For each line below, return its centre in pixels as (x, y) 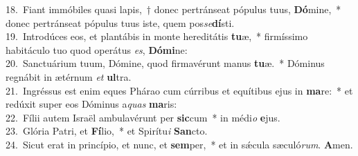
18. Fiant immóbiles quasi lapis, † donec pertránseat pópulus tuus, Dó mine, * (173, 9)
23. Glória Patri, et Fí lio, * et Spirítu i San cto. (107, 131)
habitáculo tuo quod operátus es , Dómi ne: (97, 49)
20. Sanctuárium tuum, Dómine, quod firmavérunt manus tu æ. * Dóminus (165, 63)
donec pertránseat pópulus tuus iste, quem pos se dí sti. (120, 22)
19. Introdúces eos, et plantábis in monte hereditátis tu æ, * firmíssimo (157, 36)
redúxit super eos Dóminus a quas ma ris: (91, 104)
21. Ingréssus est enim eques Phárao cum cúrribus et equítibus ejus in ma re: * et (179, 90)
